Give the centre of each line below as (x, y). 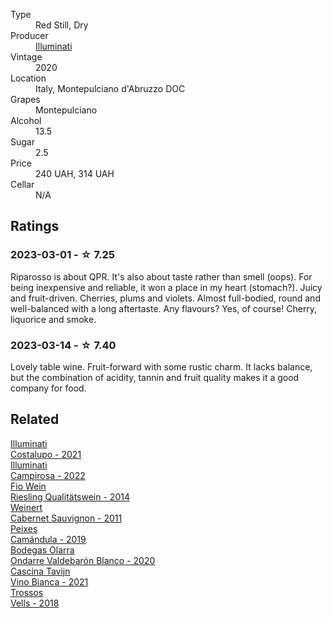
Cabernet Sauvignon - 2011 (66, 518)
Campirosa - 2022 (48, 475)
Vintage (26, 57)
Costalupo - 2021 (46, 454)
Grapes (25, 99)
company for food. (48, 388)
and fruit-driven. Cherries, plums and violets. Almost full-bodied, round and (165, 298)
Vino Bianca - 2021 (49, 581)
